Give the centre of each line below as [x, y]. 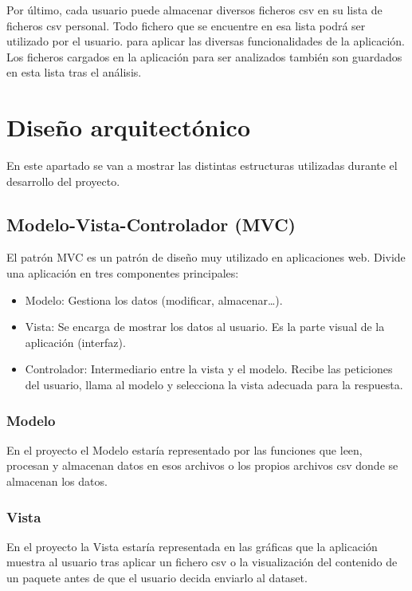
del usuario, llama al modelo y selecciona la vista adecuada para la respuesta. [214, 385]
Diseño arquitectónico [128, 127]
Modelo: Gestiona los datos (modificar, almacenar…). [154, 299]
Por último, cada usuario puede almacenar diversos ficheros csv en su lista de [194, 10]
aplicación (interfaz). [75, 342]
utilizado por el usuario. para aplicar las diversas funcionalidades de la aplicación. [206, 41]
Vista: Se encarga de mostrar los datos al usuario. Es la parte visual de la [205, 327]
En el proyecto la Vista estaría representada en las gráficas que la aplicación [192, 546]
